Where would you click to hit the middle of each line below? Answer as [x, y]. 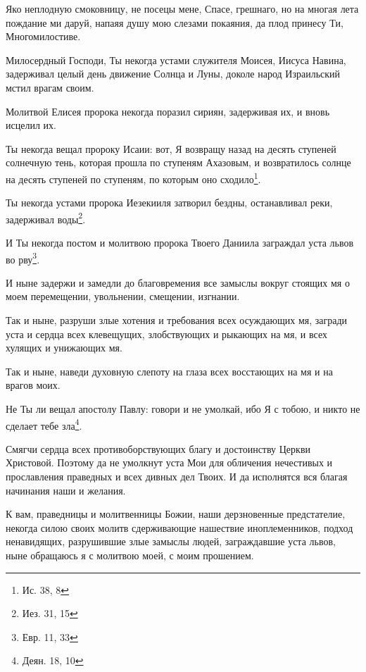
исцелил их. [31, 125]
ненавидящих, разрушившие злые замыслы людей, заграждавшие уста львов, [171, 541]
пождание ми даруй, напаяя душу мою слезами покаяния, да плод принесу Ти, [175, 22]
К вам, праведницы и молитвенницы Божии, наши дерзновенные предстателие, [176, 514]
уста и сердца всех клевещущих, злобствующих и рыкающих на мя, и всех [166, 334]
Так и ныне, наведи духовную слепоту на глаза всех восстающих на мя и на [169, 371]
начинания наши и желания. [66, 490]
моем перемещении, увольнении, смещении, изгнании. [123, 296]
